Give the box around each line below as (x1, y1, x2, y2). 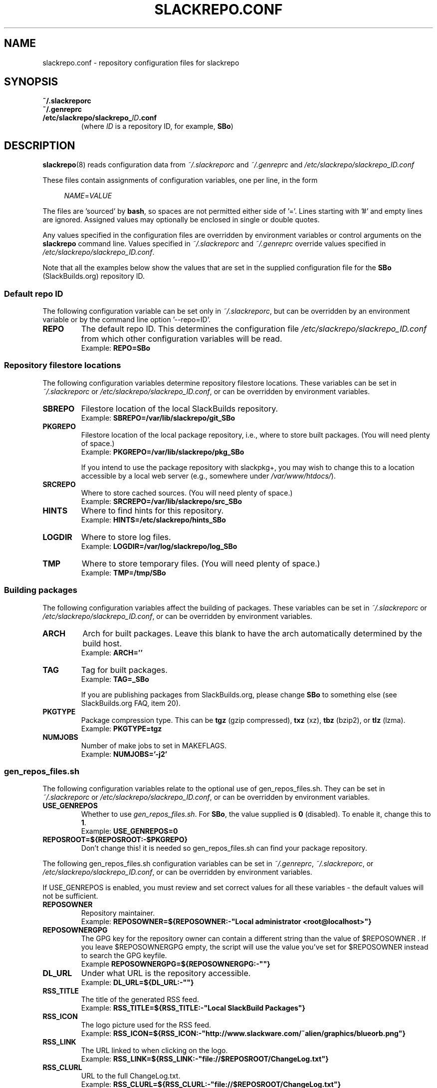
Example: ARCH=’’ (81, 648, 143, 657)
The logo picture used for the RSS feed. (81, 1021, 212, 1030)
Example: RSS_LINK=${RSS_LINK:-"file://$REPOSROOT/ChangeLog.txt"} (81, 1055, 329, 1064)
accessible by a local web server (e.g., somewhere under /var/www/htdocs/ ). (81, 471, 336, 480)
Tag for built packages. (81, 664, 168, 675)
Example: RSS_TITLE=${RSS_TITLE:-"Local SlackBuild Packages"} (81, 1004, 306, 1013)
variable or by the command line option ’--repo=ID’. (42, 315, 211, 324)
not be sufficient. (42, 892, 98, 901)
